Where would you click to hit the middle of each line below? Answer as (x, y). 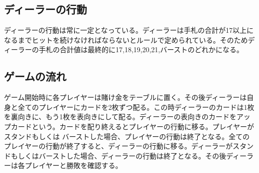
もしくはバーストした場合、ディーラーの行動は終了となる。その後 (118, 155)
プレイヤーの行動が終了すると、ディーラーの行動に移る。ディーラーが (119, 146)
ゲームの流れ (35, 76)
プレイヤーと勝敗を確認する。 (73, 165)
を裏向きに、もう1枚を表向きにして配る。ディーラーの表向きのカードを (120, 117)
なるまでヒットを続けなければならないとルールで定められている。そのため (126, 40)
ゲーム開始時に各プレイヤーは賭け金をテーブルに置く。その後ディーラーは (126, 97)
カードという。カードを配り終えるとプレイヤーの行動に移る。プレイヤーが (132, 126)
